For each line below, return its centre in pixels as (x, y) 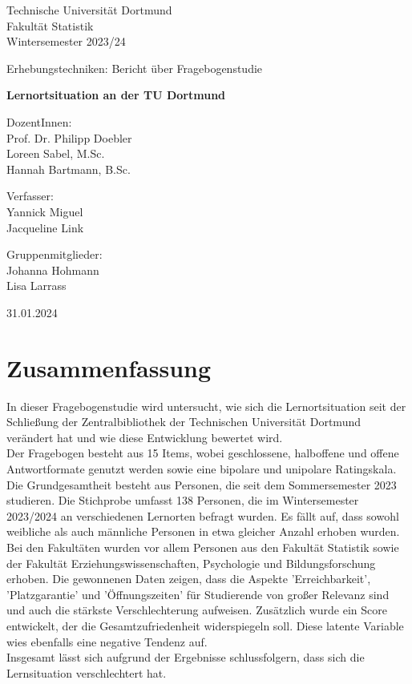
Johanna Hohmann (53, 270)
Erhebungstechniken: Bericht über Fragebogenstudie (135, 68)
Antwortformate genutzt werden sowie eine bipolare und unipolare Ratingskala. (202, 469)
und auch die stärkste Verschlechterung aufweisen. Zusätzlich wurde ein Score (197, 610)
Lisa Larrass (36, 286)
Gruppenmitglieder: (55, 254)
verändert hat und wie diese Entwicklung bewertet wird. (145, 437)
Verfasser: (30, 196)
